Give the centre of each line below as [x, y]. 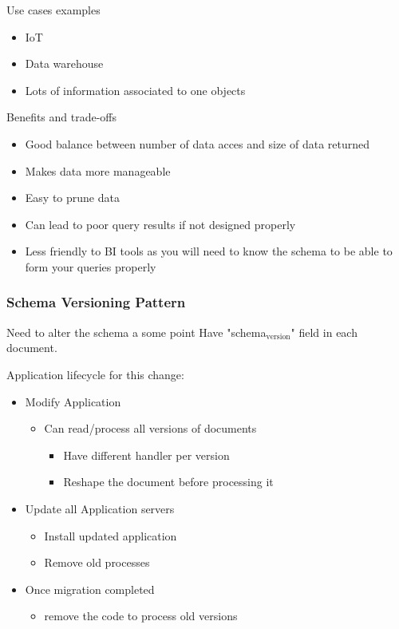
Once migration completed [90, 589]
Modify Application [73, 401]
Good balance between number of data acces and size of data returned [198, 143]
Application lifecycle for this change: [95, 374]
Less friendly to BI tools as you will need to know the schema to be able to [209, 251]
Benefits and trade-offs [62, 117]
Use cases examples [53, 10]
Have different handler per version [146, 455]
